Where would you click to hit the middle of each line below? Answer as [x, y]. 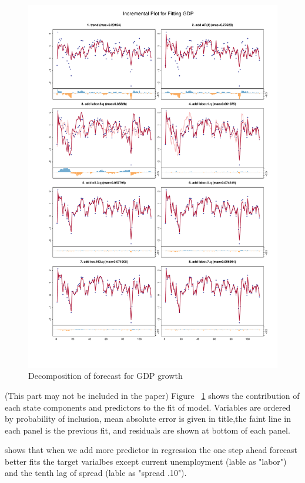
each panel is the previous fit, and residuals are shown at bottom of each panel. [148, 430]
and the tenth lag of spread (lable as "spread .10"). [96, 473]
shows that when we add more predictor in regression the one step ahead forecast [151, 450]
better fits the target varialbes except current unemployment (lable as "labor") [146, 461]
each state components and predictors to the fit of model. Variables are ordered [148, 407]
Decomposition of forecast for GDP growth [105, 376]
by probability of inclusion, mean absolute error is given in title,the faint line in [148, 419]
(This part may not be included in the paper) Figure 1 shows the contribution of [152, 395]
